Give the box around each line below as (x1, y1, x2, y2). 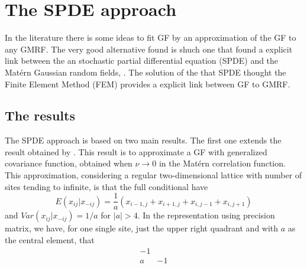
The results (5, 106, 75, 125)
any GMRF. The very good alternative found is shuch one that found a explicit (5, 43, 293, 55)
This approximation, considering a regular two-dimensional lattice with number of (5, 169, 302, 181)
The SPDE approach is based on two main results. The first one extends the (5, 134, 282, 146)
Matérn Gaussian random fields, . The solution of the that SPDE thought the (5, 66, 286, 78)
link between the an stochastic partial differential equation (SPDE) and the (5, 54, 279, 67)
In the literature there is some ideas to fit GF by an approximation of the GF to (5, 31, 296, 44)
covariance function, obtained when (5, 157, 133, 169)
